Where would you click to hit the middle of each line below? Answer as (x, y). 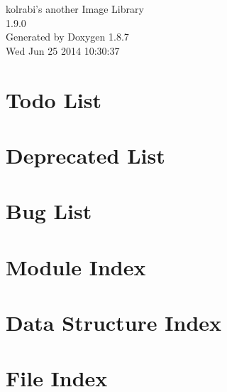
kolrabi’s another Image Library (75, 9)
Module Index (76, 266)
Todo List (54, 99)
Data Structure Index (114, 323)
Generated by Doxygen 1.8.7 (67, 37)
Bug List (49, 211)
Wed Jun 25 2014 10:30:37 (63, 50)
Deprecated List (85, 155)
